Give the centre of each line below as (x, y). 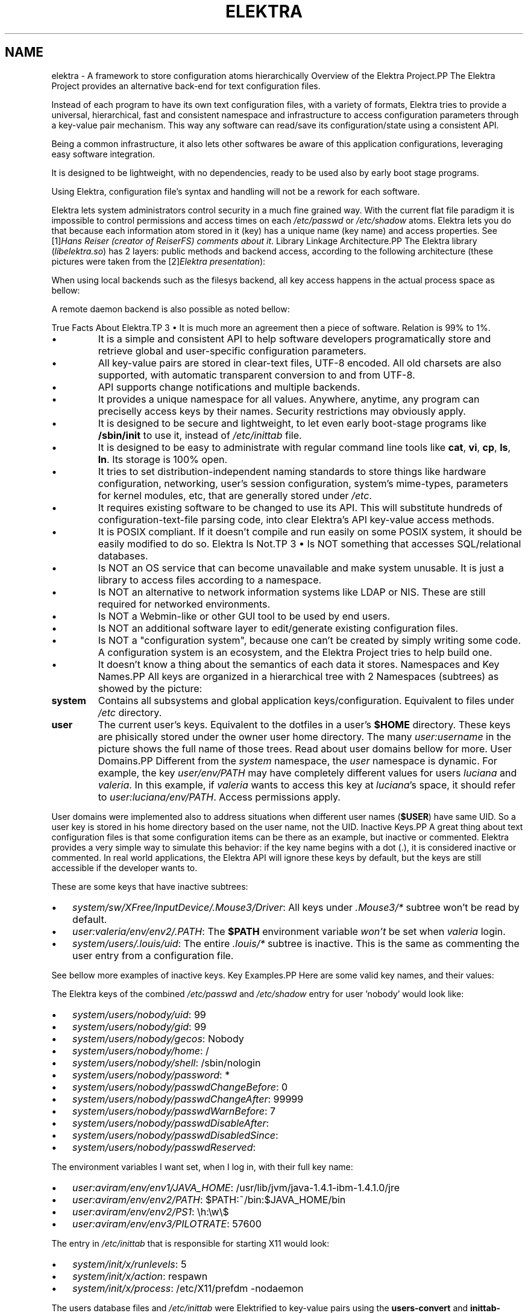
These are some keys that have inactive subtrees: (150, 886)
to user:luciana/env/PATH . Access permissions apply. (219, 797)
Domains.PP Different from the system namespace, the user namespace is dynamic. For (297, 760)
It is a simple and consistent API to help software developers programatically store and (294, 338)
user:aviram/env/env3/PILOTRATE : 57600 (167, 1223)
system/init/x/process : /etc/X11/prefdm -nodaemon (188, 1288)
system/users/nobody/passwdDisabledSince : (175, 1135)
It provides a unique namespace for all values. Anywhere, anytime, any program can (289, 399)
